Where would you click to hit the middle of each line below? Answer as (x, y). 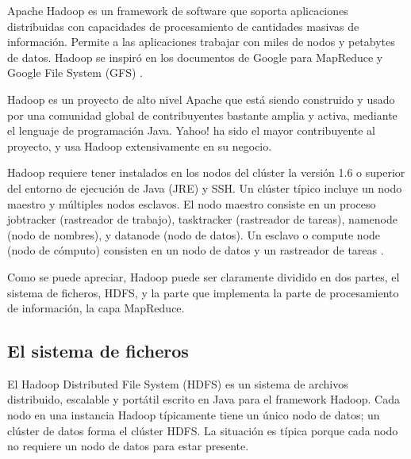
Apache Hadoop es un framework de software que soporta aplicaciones (178, 10)
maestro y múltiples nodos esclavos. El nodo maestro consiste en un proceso (192, 203)
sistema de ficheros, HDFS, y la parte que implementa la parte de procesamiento (203, 292)
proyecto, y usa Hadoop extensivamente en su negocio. (140, 145)
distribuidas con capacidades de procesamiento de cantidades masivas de (183, 26)
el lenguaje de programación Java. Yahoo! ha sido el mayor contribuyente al (191, 130)
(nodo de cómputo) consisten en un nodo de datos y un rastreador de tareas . (196, 250)
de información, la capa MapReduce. (96, 308)
